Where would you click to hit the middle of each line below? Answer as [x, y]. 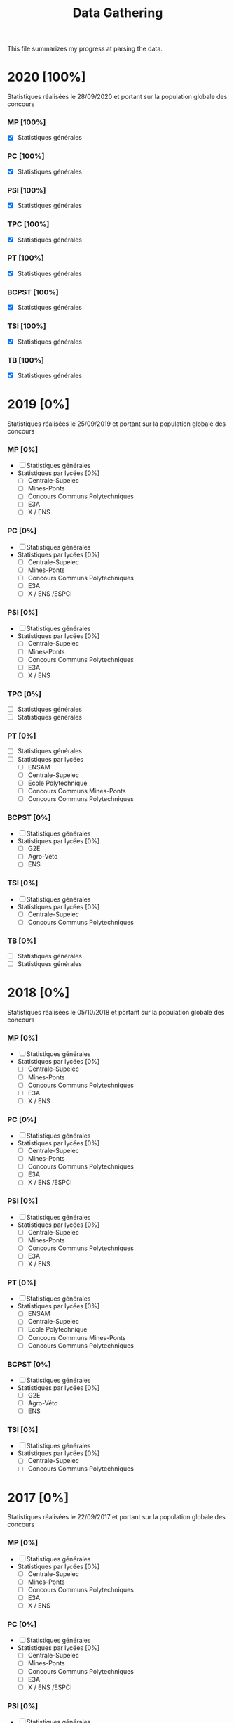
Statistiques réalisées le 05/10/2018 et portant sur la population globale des [116, 1013]
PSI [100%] [27, 190]
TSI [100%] [27, 326]
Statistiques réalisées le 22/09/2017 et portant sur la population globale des [116, 1517]
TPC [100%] [28, 224]
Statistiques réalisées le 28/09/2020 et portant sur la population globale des [117, 97]
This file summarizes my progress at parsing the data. [85, 49]
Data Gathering [118, 13]
